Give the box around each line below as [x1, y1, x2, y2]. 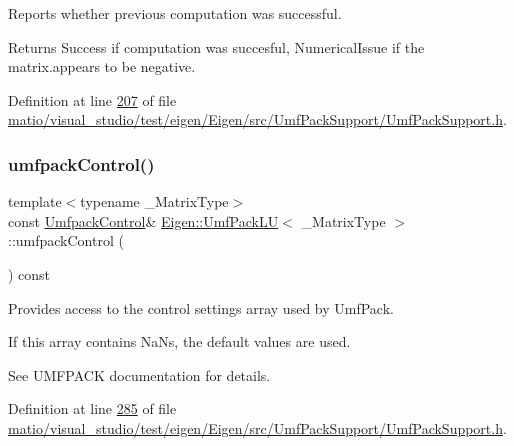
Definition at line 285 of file [8, 398, 177, 419]
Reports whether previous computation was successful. [8, 3, 342, 23]
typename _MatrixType [80, 191, 229, 212]
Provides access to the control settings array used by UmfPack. [8, 297, 394, 318]
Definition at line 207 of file [8, 89, 177, 110]
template [8, 191, 62, 212]
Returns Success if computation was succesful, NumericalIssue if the [8, 36, 425, 57]
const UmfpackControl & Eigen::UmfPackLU [8, 210, 279, 231]
